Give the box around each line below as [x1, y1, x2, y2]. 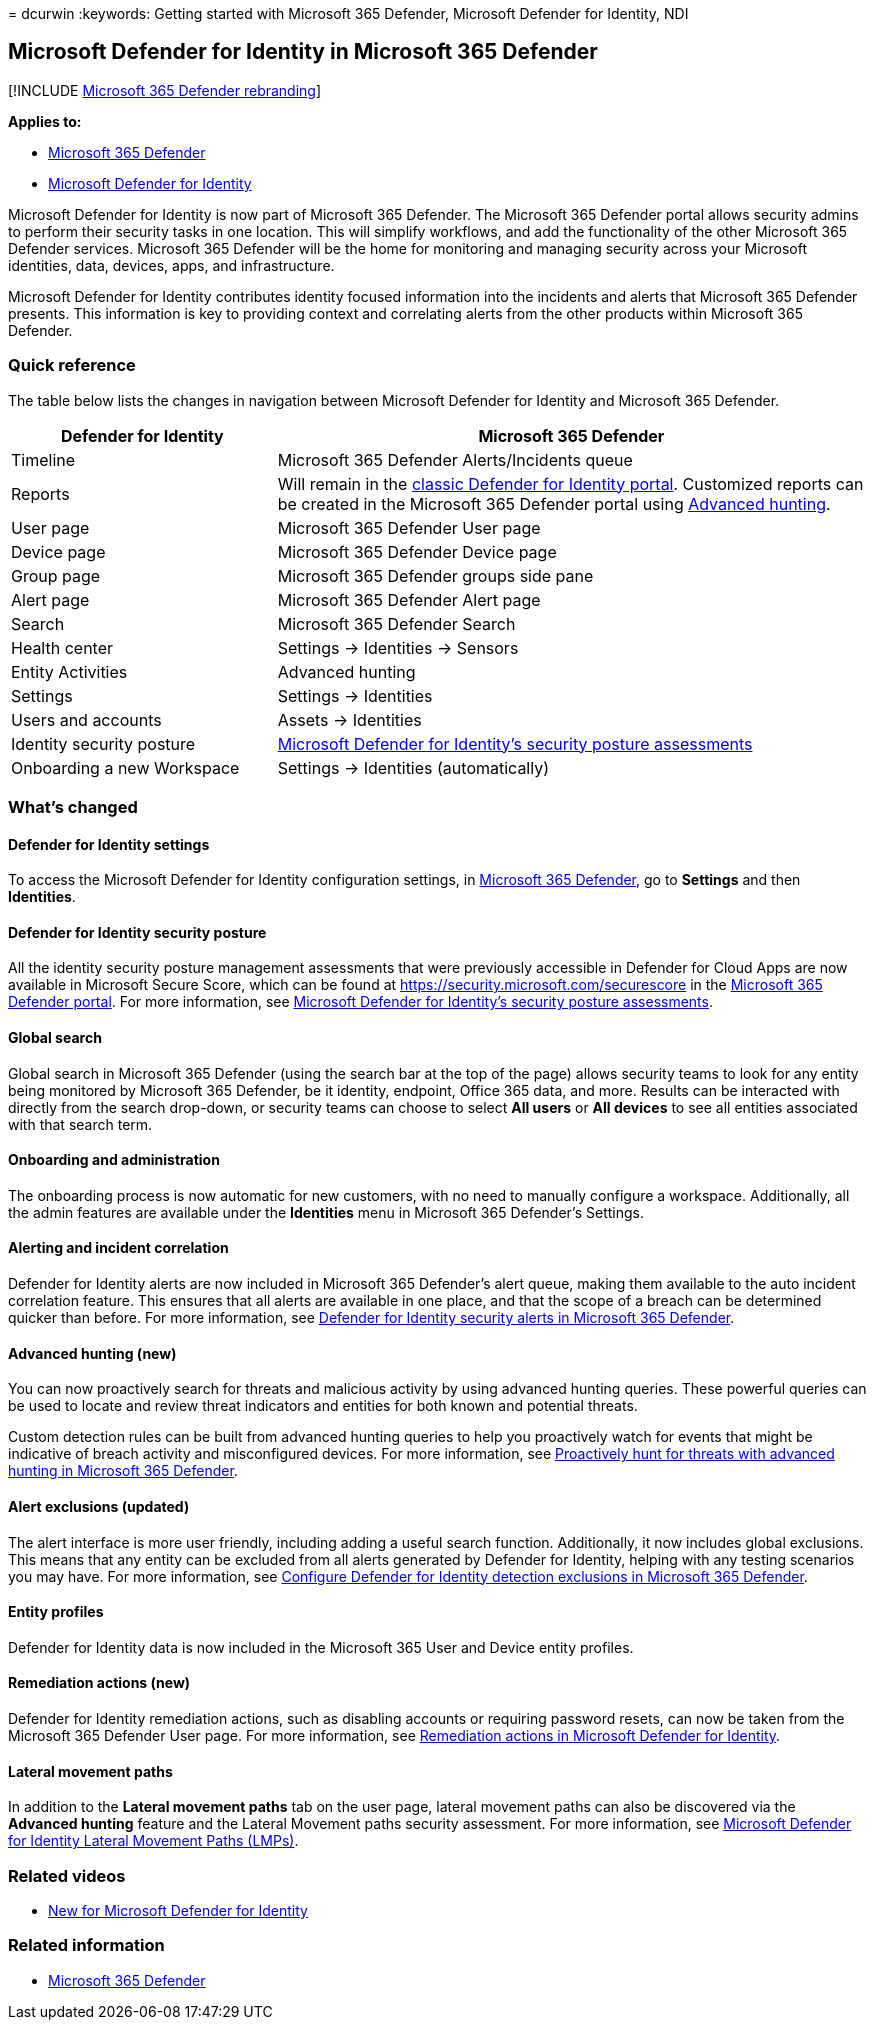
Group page [11, 565, 101, 586]
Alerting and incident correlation [8, 1239, 229, 1257]
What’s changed [8, 796, 138, 817]
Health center [11, 637, 114, 658]
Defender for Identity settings [8, 835, 210, 853]
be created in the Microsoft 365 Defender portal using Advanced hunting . [277, 493, 831, 514]
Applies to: [8, 112, 82, 130]
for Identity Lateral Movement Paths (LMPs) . [8, 1832, 299, 1850]
